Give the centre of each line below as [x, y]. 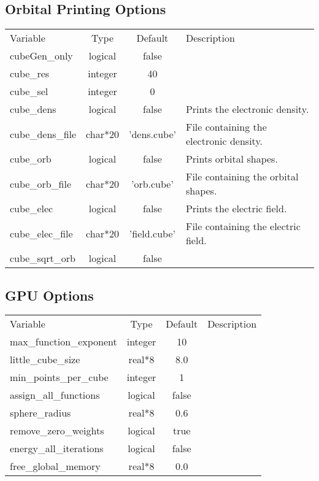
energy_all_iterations [57, 448]
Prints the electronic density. [247, 109]
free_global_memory [55, 466]
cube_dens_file [43, 134]
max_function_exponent [63, 342]
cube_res [30, 74]
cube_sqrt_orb [43, 258]
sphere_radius [40, 413]
